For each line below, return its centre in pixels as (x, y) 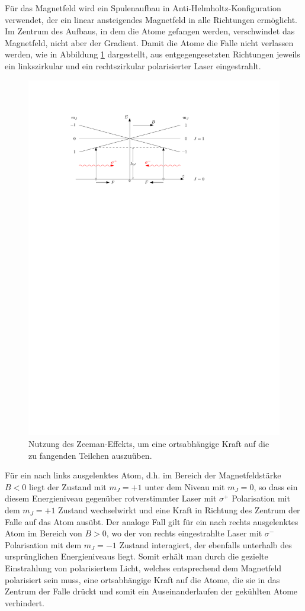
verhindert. (25, 602)
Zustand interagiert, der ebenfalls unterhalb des (206, 544)
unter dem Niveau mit (185, 486)
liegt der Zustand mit (68, 486)
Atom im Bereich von (44, 533)
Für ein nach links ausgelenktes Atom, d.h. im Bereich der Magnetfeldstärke (143, 475)
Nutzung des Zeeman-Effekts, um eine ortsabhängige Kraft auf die (149, 444)
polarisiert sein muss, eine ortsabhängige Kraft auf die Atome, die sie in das (142, 579)
